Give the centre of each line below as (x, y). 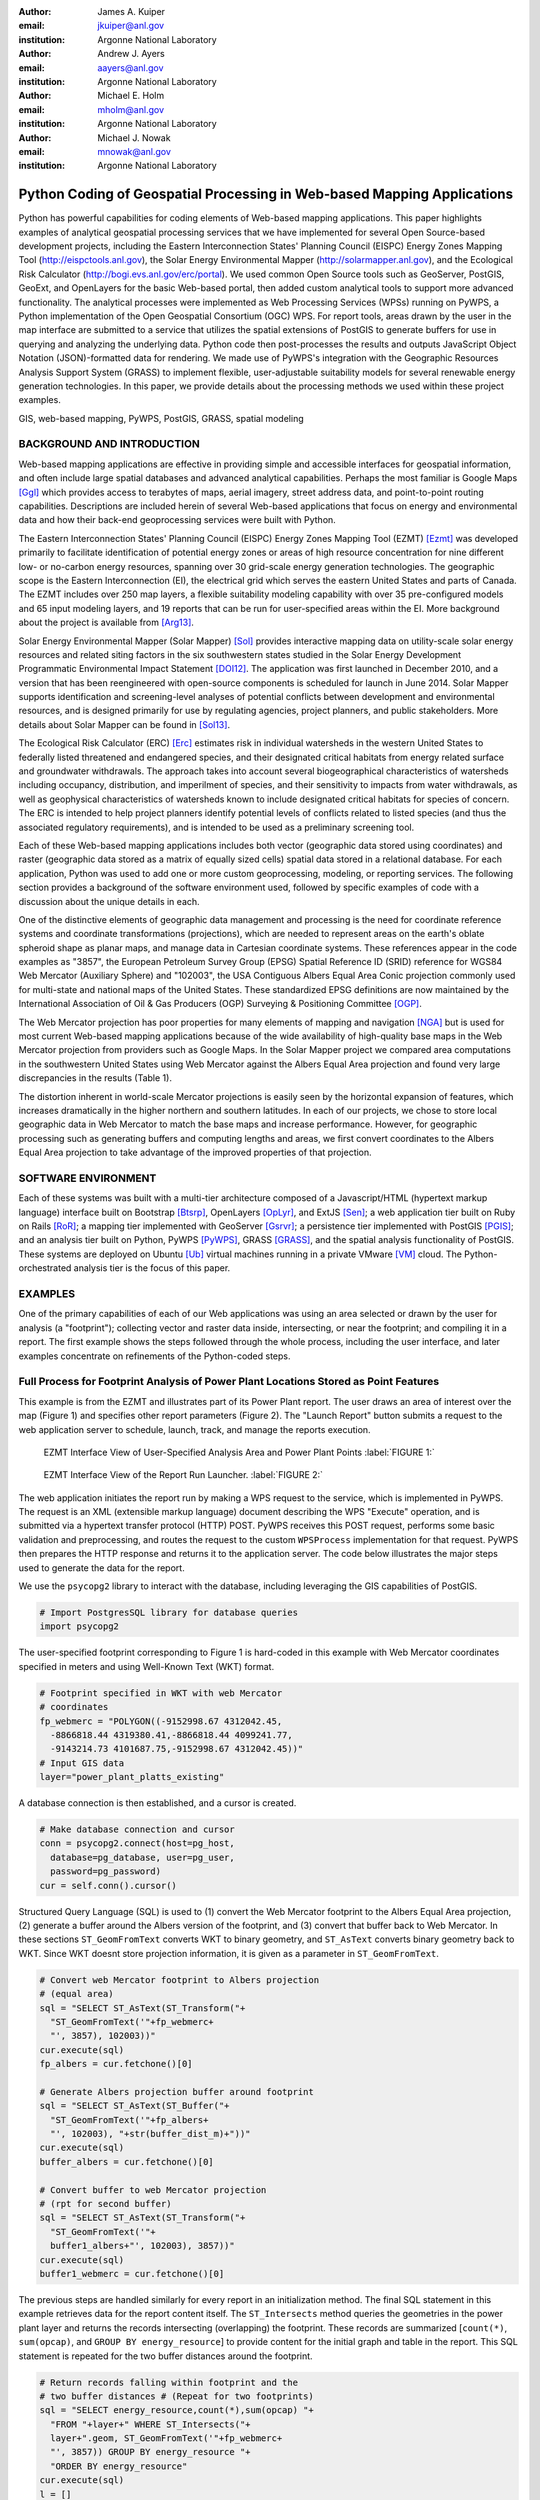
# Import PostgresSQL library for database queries (169, 1612)
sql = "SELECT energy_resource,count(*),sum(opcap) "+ (176, 2410)
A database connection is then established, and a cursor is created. (157, 1803)
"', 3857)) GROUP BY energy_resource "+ (150, 2452)
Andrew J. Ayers (131, 54)
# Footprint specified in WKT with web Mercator (161, 1693)
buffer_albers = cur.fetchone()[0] (126, 2161)
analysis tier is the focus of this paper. (152, 1268)
